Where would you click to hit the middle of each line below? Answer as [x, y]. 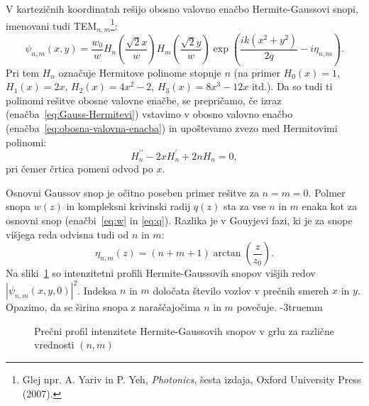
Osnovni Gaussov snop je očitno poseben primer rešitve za [132, 192]
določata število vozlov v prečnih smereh [241, 290]
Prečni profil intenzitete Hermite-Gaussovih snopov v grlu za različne [184, 330]
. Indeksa [97, 290]
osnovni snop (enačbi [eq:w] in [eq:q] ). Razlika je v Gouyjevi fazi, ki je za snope [179, 220]
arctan [227, 254]
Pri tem [22, 72]
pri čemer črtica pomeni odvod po [79, 169]
